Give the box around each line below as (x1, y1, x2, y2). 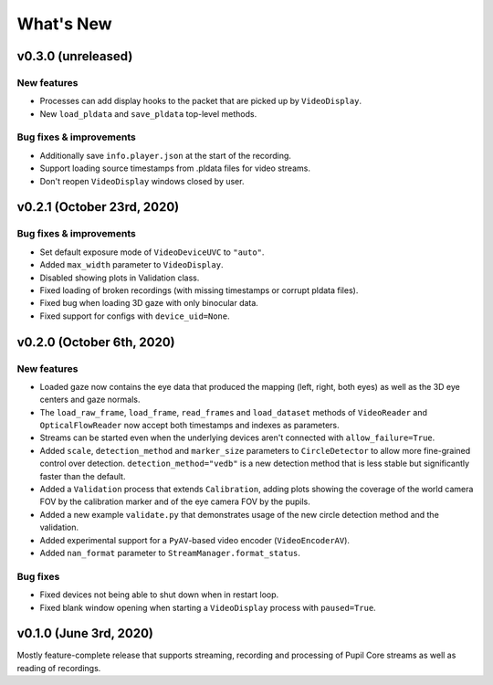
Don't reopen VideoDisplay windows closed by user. (39, 175, 245, 186)
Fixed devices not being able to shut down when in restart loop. (39, 589, 279, 600)
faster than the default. (39, 470, 126, 481)
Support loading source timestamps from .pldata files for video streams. (39, 163, 310, 174)
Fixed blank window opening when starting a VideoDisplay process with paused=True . (39, 602, 376, 613)
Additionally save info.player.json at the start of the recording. (39, 150, 292, 161)
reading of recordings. (16, 662, 101, 673)
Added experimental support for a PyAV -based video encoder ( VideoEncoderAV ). (39, 534, 351, 545)
